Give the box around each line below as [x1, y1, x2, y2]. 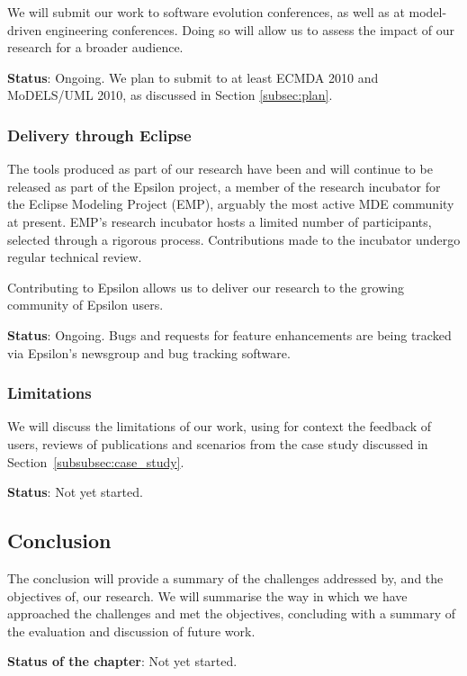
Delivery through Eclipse [7, 123, 192, 146]
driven [7, 20, 42, 39]
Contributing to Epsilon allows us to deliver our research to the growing [7, 277, 404, 296]
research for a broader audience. [7, 38, 184, 57]
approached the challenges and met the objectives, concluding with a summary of [7, 604, 456, 623]
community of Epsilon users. [7, 295, 164, 314]
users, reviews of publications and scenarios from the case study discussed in [7, 434, 428, 453]
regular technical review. [7, 248, 142, 266]
